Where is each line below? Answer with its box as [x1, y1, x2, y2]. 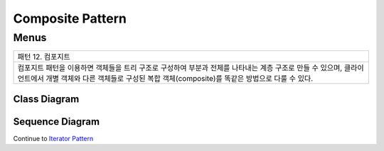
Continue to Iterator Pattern [13, 134, 94, 142]
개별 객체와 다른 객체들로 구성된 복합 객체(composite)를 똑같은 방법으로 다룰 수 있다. [46, 74, 314, 84]
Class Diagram [13, 93, 80, 105]
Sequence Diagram [13, 116, 100, 128]
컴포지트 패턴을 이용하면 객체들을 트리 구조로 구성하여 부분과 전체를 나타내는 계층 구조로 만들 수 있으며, [17, 63, 343, 73]
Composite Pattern [13, 11, 127, 26]
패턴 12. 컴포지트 [17, 52, 70, 62]
